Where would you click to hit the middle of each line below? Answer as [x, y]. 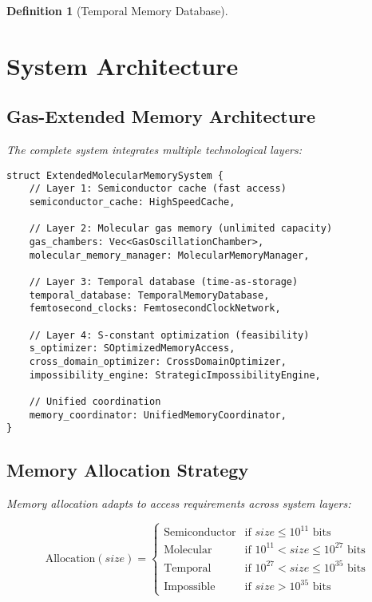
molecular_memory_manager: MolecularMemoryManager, [169, 255]
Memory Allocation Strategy [128, 470]
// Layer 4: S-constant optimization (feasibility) [169, 335]
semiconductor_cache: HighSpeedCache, [132, 202]
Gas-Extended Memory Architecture [161, 116]
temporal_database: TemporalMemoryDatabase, [149, 295]
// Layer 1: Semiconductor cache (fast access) [158, 189]
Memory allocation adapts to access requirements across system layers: [179, 503]
